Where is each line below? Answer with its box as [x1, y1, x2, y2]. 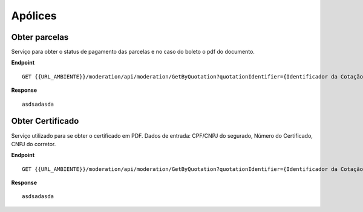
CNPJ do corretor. [11, 140, 56, 147]
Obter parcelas [11, 32, 69, 42]
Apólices [11, 9, 57, 22]
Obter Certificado [11, 116, 79, 126]
